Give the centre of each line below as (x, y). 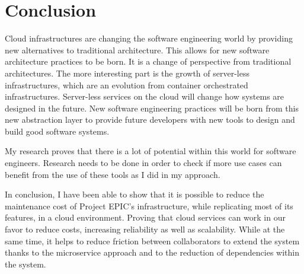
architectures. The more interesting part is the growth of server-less (127, 73)
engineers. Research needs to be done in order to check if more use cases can (143, 163)
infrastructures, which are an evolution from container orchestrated (127, 85)
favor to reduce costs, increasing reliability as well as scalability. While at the (145, 229)
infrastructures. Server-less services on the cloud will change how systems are (145, 96)
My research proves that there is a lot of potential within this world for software (151, 151)
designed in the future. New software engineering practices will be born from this (152, 108)
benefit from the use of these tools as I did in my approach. (113, 174)
